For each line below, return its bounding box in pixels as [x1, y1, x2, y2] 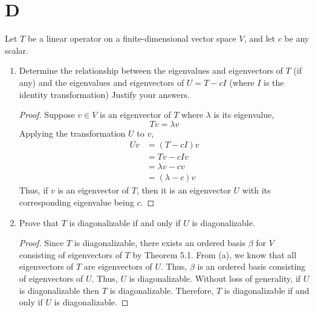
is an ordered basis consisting [197, 260, 306, 273]
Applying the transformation [19, 126, 126, 139]
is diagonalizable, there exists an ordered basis [74, 236, 245, 249]
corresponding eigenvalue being [19, 196, 134, 208]
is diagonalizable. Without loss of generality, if [129, 271, 301, 284]
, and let [244, 32, 275, 45]
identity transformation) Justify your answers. [19, 88, 190, 100]
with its [242, 184, 271, 197]
